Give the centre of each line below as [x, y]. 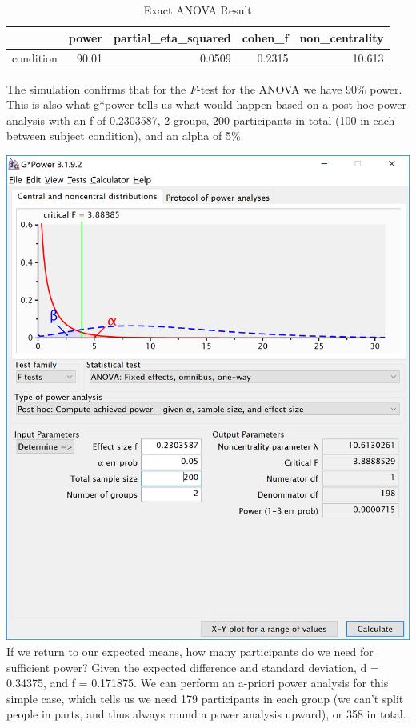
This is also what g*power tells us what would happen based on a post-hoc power [206, 104]
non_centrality [342, 37]
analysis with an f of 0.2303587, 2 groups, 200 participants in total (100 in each [201, 120]
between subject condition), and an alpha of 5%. [125, 136]
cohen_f [265, 37]
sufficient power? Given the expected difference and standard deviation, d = [193, 667]
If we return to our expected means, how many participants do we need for [190, 651]
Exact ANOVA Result [198, 10]
